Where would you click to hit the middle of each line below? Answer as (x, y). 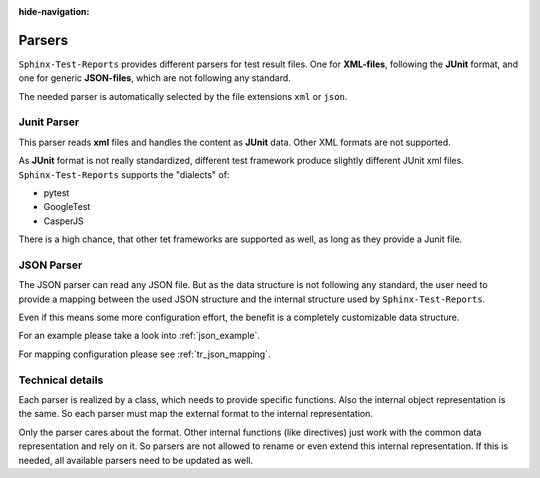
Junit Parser (49, 122)
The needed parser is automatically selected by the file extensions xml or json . (183, 96)
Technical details (61, 380)
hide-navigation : (54, 11)
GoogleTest (67, 207)
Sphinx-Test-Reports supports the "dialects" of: (124, 174)
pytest (56, 193)
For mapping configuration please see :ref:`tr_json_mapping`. (144, 354)
